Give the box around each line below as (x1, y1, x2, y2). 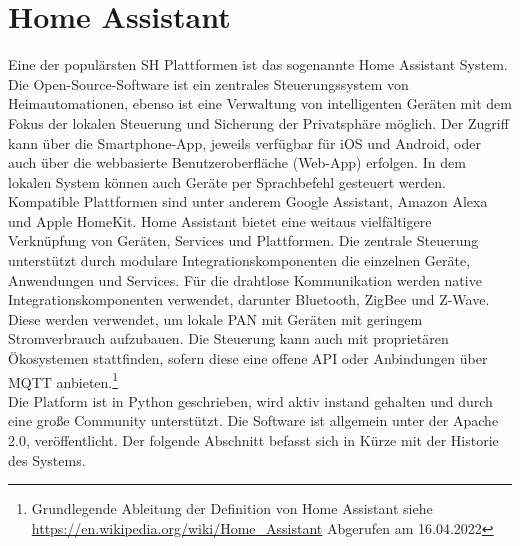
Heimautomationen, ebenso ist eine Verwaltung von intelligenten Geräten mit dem (8, 93, 512, 114)
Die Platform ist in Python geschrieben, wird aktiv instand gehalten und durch (8, 390, 493, 411)
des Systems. (8, 449, 86, 470)
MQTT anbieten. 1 (8, 368, 119, 392)
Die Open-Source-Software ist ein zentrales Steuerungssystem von (8, 73, 409, 94)
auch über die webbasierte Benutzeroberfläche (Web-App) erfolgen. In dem (8, 152, 466, 173)
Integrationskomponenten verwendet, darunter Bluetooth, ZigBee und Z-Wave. (8, 289, 490, 310)
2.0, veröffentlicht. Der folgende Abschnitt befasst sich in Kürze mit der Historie (8, 430, 499, 451)
